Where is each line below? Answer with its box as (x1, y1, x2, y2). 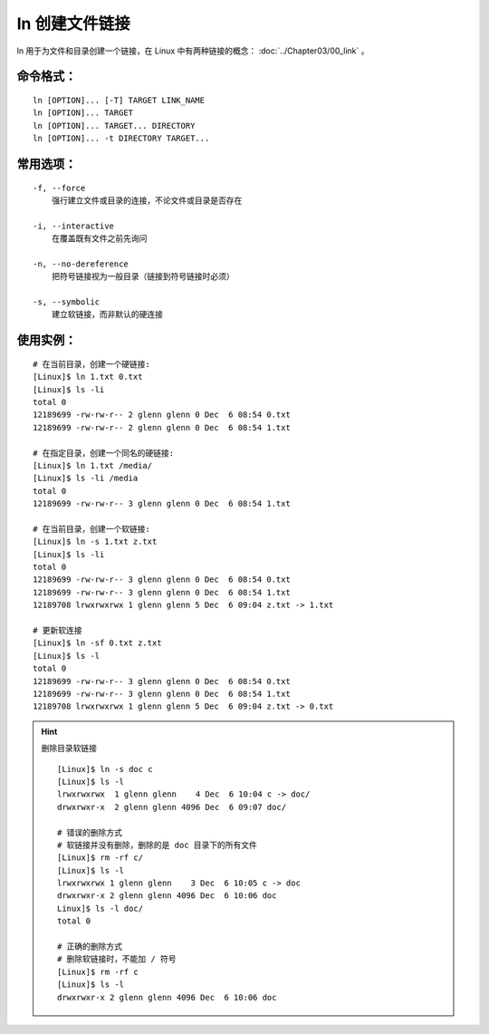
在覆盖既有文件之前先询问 (51, 234, 148, 244)
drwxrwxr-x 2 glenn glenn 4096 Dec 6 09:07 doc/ (57, 802, 287, 812)
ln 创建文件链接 (16, 14, 130, 34)
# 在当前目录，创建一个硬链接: (33, 359, 151, 369)
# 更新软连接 (33, 625, 82, 636)
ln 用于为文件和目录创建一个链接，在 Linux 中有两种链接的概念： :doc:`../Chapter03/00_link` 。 (16, 45, 369, 56)
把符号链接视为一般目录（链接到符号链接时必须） (51, 272, 235, 282)
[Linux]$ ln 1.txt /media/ (33, 460, 153, 470)
